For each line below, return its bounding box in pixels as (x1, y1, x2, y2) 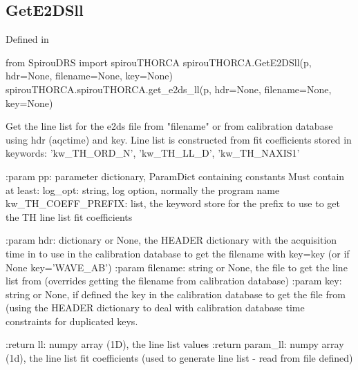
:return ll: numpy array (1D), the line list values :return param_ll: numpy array (6, 337, 344, 351)
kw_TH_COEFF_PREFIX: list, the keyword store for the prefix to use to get (6, 196, 340, 211)
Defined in (6, 32, 49, 46)
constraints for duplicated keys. (6, 313, 138, 328)
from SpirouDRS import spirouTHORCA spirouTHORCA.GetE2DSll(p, (6, 55, 312, 69)
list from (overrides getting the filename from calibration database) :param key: (6, 273, 342, 288)
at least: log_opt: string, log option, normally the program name (6, 182, 280, 197)
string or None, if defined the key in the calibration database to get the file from (6, 286, 346, 301)
